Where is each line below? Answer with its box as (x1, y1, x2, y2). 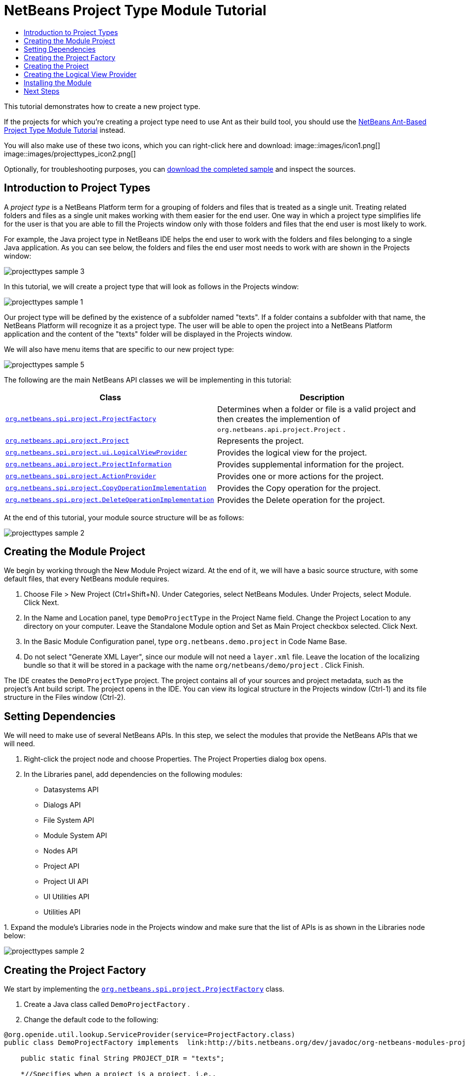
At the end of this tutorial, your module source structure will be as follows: (4, 513, 244, 522)
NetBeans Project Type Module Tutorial (4, 2, 267, 19)
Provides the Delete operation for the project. (217, 495, 385, 505)
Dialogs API (43, 801, 81, 809)
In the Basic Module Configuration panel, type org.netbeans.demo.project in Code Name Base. (24, 637, 347, 646)
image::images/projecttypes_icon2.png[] (4, 149, 136, 158)
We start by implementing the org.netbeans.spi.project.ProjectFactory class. (4, 985, 285, 994)
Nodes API (43, 846, 78, 855)
